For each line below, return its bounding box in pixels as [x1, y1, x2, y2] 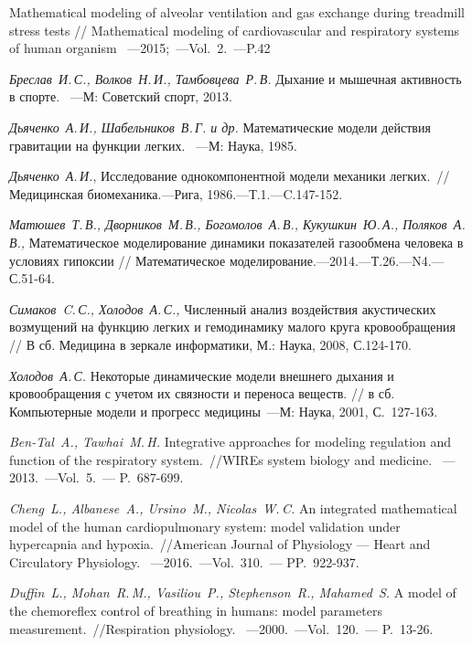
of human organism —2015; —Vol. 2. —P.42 [9, 38, 271, 58]
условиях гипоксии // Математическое [9, 250, 226, 270]
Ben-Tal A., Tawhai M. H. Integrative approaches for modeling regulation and [9, 432, 452, 451]
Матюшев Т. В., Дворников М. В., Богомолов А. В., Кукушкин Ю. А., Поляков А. [9, 215, 466, 234]
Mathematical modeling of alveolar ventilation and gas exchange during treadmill [9, 3, 466, 21]
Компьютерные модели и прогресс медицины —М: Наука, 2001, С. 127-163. [9, 401, 438, 420]
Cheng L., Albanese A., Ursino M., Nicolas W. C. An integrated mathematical [9, 499, 457, 518]
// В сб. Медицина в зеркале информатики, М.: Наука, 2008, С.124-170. [9, 334, 412, 354]
